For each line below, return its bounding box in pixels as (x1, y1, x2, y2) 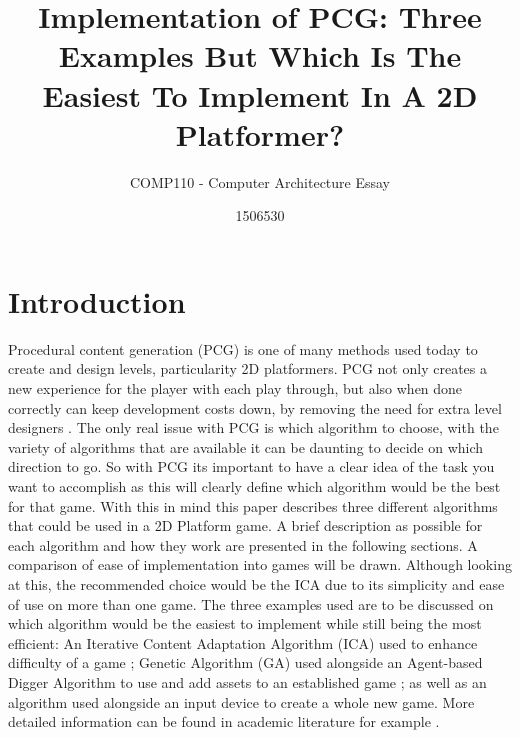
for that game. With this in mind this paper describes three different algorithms (8, 495, 498, 516)
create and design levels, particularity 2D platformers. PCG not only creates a (8, 358, 487, 379)
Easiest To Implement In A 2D (42, 74, 478, 115)
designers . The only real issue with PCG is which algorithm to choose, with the (8, 417, 499, 438)
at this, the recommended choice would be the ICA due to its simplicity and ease (8, 573, 505, 594)
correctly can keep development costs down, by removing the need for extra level (8, 397, 502, 418)
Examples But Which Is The (58, 35, 462, 76)
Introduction (8, 280, 186, 321)
